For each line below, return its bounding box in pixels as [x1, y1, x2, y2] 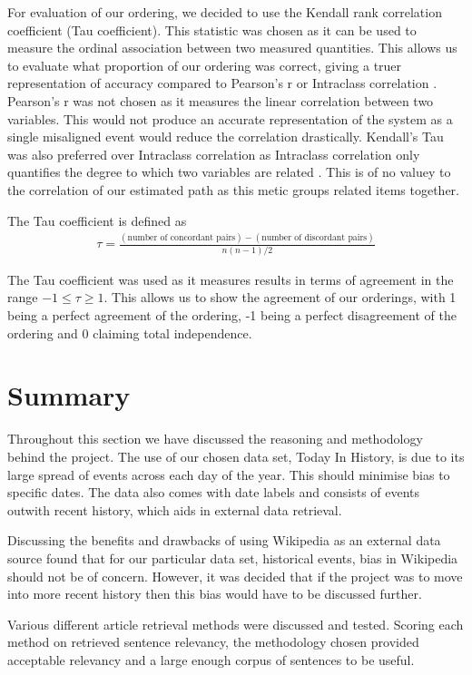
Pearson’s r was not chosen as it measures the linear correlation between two [7, 91, 434, 110]
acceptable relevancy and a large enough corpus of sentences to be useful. [7, 650, 415, 669]
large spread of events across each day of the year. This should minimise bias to [7, 465, 450, 484]
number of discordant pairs [261, 233, 368, 243]
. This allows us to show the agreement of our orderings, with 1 [103, 288, 457, 307]
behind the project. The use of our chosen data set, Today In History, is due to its [7, 446, 465, 465]
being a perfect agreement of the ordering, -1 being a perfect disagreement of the [7, 306, 457, 325]
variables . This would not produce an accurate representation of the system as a [7, 109, 453, 128]
